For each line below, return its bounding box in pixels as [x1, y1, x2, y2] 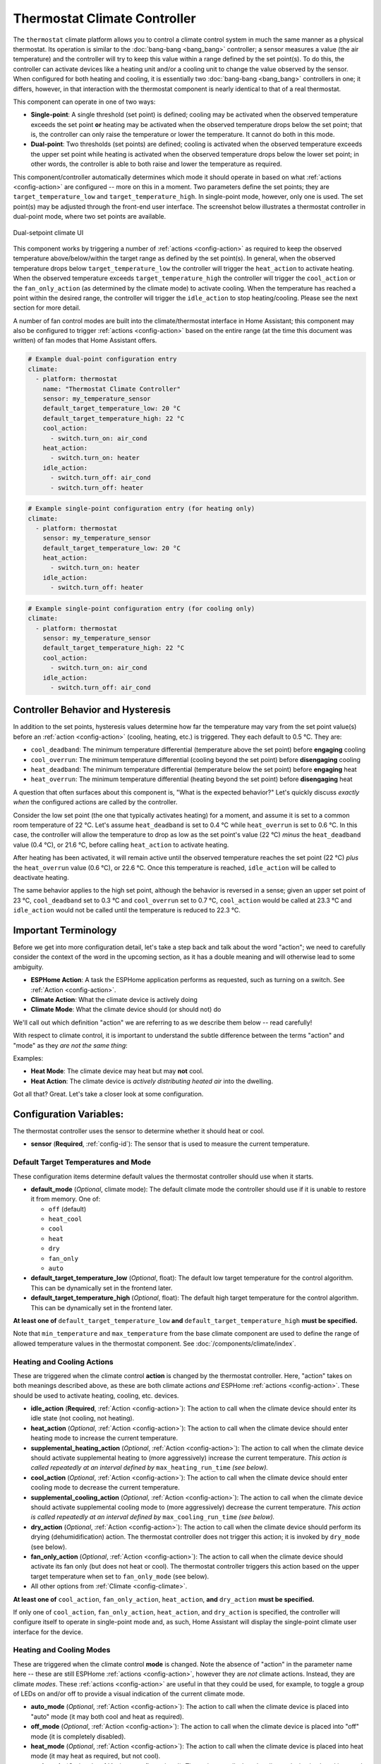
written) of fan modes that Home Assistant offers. [13, 336, 157, 345]
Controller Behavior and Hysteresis [13, 704, 171, 716]
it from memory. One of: [30, 1195, 101, 1203]
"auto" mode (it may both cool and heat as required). [30, 1712, 184, 1721]
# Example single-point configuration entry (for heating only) [28, 505, 255, 513]
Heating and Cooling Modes [13, 1645, 111, 1655]
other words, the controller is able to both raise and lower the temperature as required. [30, 159, 282, 169]
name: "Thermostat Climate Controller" [42, 385, 181, 393]
